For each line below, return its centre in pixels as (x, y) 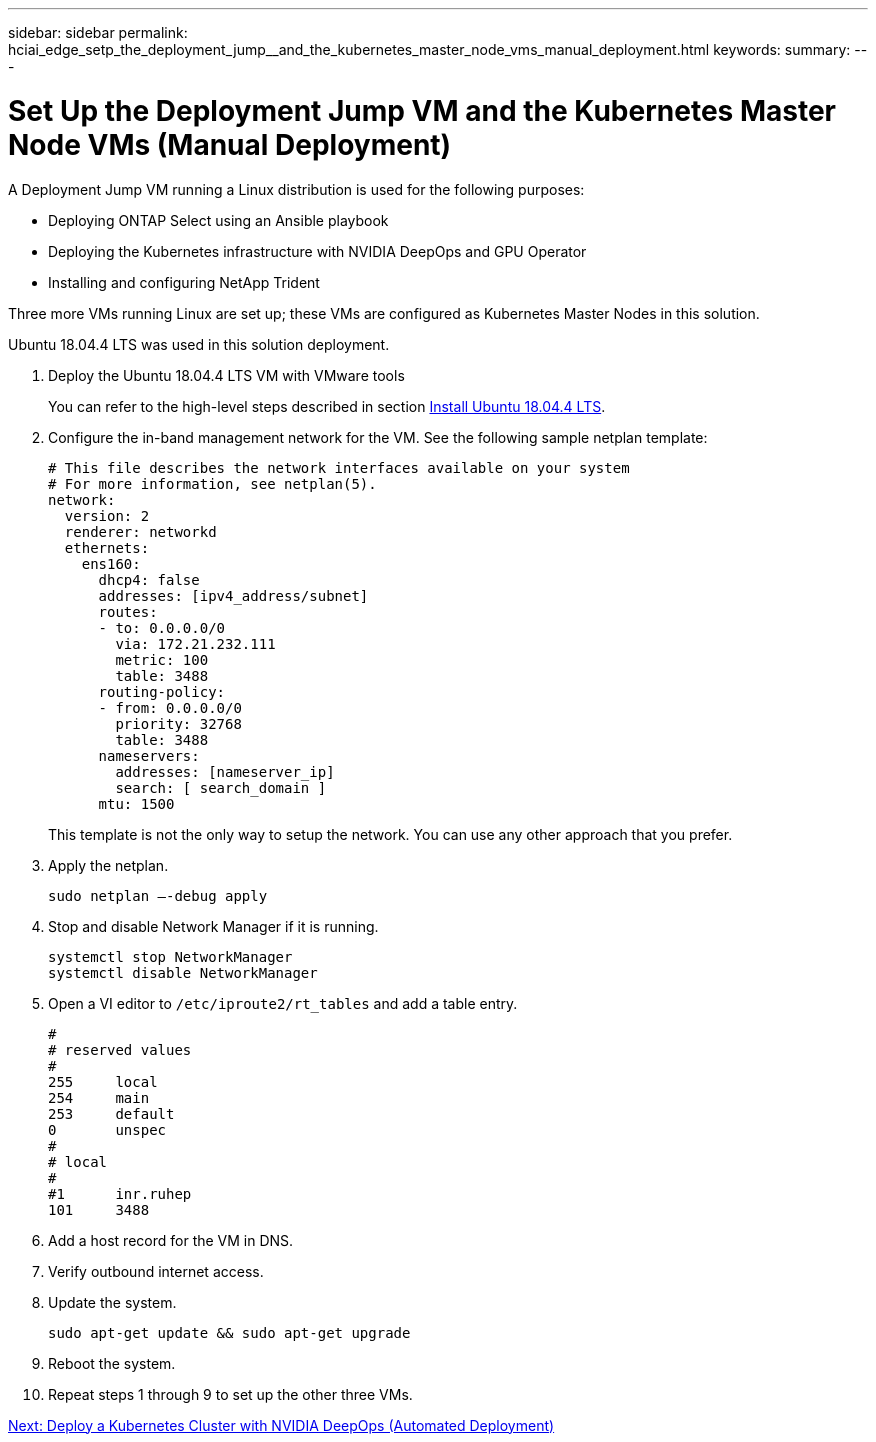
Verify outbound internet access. (156, 1271)
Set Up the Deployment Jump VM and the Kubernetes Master (422, 110)
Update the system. (112, 1302)
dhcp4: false (149, 579)
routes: (128, 611)
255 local (103, 1081)
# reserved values (120, 1049)
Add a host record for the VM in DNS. (171, 1240)
